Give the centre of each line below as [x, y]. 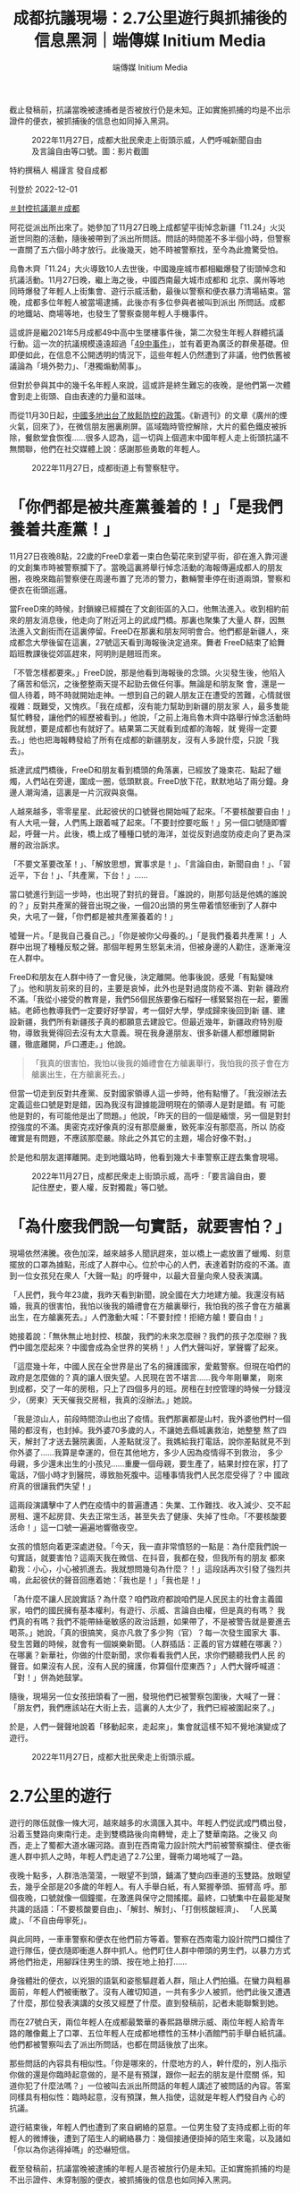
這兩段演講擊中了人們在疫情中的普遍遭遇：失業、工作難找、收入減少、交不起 [150, 1505]
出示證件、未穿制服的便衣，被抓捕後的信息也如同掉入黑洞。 [126, 2180]
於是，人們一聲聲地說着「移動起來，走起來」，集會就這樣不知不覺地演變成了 [148, 1726]
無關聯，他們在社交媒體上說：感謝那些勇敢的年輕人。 [107, 448]
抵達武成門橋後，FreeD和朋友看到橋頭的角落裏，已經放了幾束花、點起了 [142, 770]
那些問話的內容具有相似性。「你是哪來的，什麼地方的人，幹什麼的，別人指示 [148, 2063]
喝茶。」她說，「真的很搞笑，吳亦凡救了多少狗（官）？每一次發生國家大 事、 [147, 1632]
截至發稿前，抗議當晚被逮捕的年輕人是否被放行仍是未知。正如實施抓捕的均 [146, 2168]
